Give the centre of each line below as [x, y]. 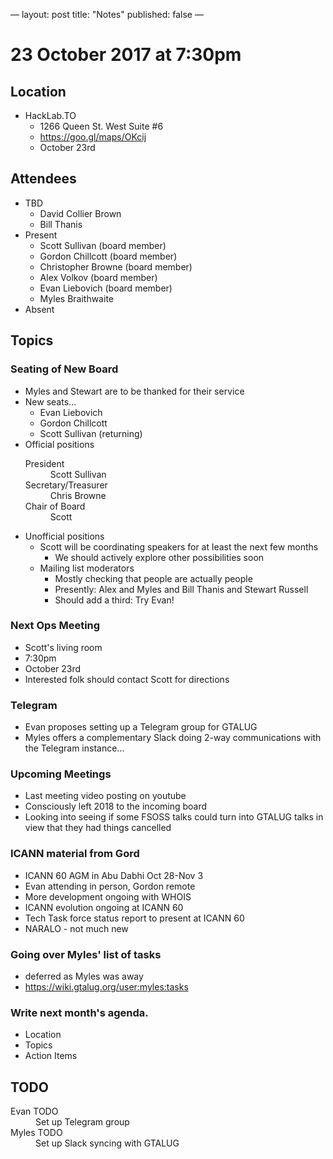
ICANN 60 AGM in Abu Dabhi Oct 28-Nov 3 [114, 875]
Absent [39, 309]
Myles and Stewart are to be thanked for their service [134, 391]
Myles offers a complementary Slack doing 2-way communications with [173, 738]
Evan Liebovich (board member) [106, 288]
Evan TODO [34, 1111]
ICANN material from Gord [75, 854]
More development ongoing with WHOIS [108, 896]
